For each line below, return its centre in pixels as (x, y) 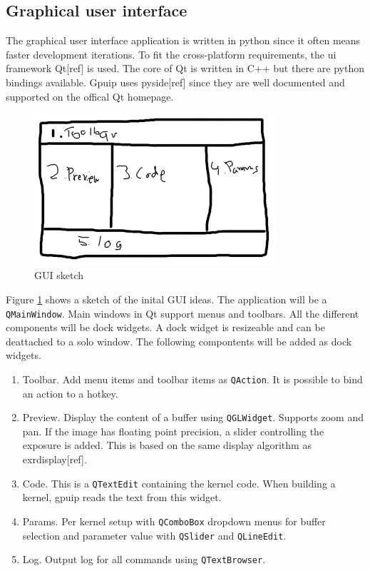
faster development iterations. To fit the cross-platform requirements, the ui (171, 54)
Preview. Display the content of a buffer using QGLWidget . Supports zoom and (193, 417)
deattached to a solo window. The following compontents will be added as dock (179, 341)
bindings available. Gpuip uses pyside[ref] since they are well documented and (175, 82)
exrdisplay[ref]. (55, 459)
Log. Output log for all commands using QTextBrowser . (144, 559)
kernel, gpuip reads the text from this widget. (122, 497)
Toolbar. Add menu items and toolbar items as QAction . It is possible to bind (192, 379)
